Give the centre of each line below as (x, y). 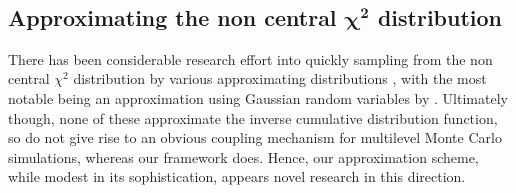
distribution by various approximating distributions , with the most (280, 78)
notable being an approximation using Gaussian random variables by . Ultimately (258, 97)
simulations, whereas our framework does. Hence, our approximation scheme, (243, 156)
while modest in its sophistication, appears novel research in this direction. (237, 176)
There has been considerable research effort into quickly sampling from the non (250, 58)
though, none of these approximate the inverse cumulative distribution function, (253, 117)
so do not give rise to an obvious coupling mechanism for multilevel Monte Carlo (255, 137)
